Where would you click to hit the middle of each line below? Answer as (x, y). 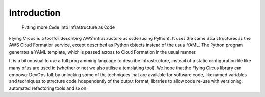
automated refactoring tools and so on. (48, 88)
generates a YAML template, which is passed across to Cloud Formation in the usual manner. (103, 52)
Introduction (35, 13)
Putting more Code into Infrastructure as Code (68, 27)
